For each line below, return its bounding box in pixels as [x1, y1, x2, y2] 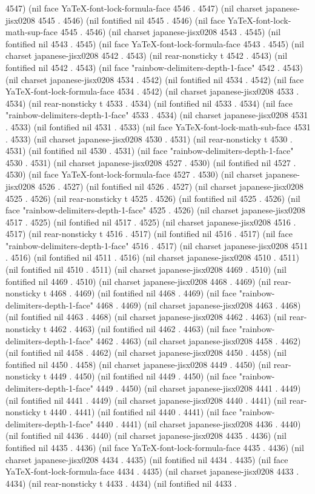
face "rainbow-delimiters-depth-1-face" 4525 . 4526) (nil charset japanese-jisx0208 [5, 204, 306, 216]
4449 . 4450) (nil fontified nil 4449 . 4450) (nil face [49, 370, 237, 382]
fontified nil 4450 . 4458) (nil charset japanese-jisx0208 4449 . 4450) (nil [5, 358, 271, 370]
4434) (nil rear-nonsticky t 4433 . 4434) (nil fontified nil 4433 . [5, 476, 237, 489]
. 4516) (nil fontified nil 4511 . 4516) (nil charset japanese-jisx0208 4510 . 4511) [5, 251, 299, 264]
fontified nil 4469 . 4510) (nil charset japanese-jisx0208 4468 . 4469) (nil [5, 275, 271, 287]
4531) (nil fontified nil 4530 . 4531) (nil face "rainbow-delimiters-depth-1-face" [5, 144, 294, 157]
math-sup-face [5, 25, 58, 38]
